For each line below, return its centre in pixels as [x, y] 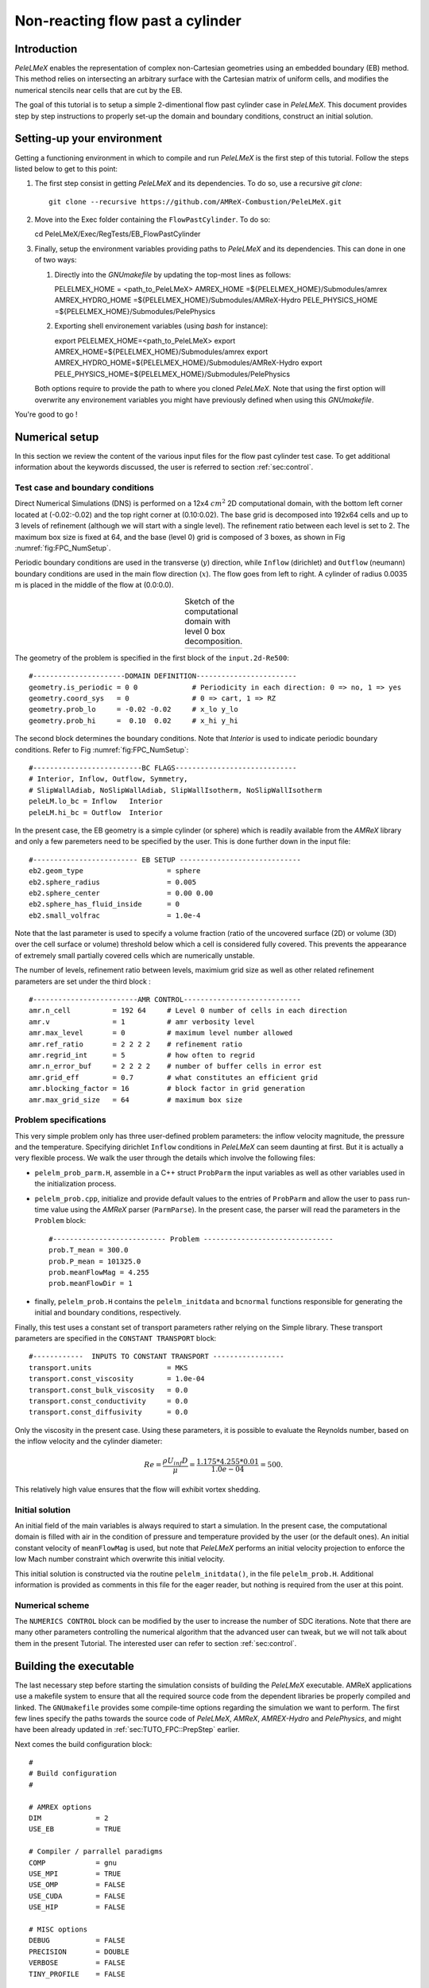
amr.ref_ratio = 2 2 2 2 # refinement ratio [135, 1044]
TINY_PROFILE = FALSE [77, 1974]
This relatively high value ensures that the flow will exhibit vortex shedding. [138, 1489]
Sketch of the [209, 601]
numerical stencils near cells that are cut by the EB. [99, 90]
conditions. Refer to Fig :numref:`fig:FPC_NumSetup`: [102, 749]
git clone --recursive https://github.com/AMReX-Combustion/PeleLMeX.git [195, 202]
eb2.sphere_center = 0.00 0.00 [121, 893]
